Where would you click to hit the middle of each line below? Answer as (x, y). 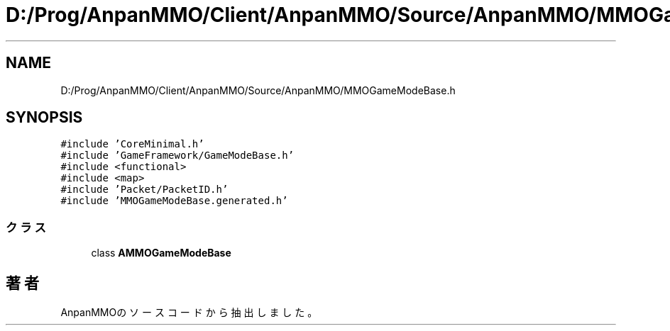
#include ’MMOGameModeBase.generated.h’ (174, 201)
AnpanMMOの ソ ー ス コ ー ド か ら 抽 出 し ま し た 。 (189, 313)
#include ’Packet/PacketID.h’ (144, 190)
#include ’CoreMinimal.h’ (132, 144)
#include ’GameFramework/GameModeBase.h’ (177, 156)
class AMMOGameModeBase (161, 253)
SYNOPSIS (44, 118)
